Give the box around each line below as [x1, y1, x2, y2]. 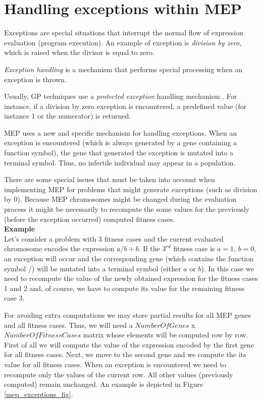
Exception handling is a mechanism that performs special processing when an [4, 64, 243, 74]
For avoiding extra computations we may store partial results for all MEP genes [4, 309, 251, 320]
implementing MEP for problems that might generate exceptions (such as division [4, 184, 257, 194]
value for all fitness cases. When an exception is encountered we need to [4, 359, 226, 369]
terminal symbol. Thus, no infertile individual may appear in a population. [4, 157, 236, 167]
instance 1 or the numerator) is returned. [4, 110, 131, 121]
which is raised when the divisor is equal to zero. [4, 47, 154, 57]
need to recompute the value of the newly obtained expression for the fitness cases [4, 273, 258, 283]
